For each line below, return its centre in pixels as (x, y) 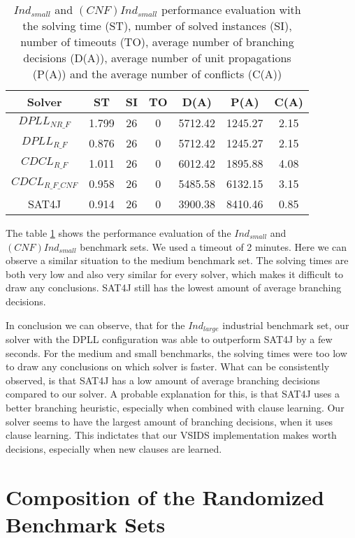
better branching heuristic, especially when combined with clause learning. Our (175, 407)
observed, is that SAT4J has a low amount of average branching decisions (163, 380)
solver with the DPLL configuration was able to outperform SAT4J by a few (169, 339)
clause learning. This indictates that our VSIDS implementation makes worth (171, 435)
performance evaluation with (231, 9)
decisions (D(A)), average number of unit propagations (157, 58)
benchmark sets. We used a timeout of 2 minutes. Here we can (213, 246)
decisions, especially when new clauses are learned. (114, 448)
